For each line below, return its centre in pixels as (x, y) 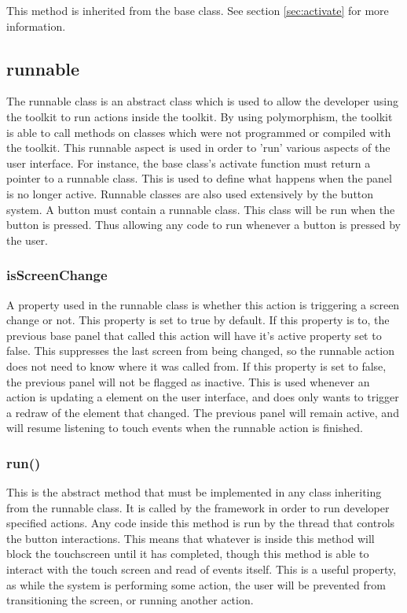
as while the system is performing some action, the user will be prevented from (196, 584)
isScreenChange (57, 275)
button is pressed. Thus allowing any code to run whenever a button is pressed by (203, 225)
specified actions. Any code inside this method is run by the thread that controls (201, 523)
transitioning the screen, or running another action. (130, 600)
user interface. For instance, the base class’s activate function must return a (189, 162)
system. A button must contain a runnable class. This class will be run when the (201, 209)
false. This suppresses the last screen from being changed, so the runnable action (200, 351)
